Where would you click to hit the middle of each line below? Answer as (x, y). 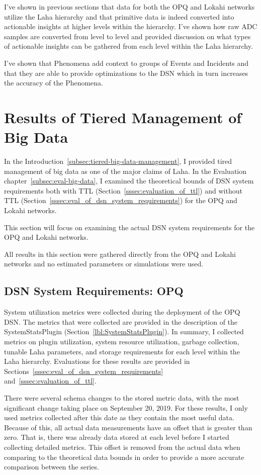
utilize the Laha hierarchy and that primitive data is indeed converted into (119, 16)
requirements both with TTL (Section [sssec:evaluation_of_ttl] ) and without (123, 190)
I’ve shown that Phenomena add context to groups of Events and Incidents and (126, 63)
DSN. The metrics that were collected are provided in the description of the (121, 321)
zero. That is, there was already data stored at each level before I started (117, 437)
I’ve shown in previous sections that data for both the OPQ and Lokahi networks (129, 7)
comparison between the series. (52, 467)
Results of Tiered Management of (123, 117)
